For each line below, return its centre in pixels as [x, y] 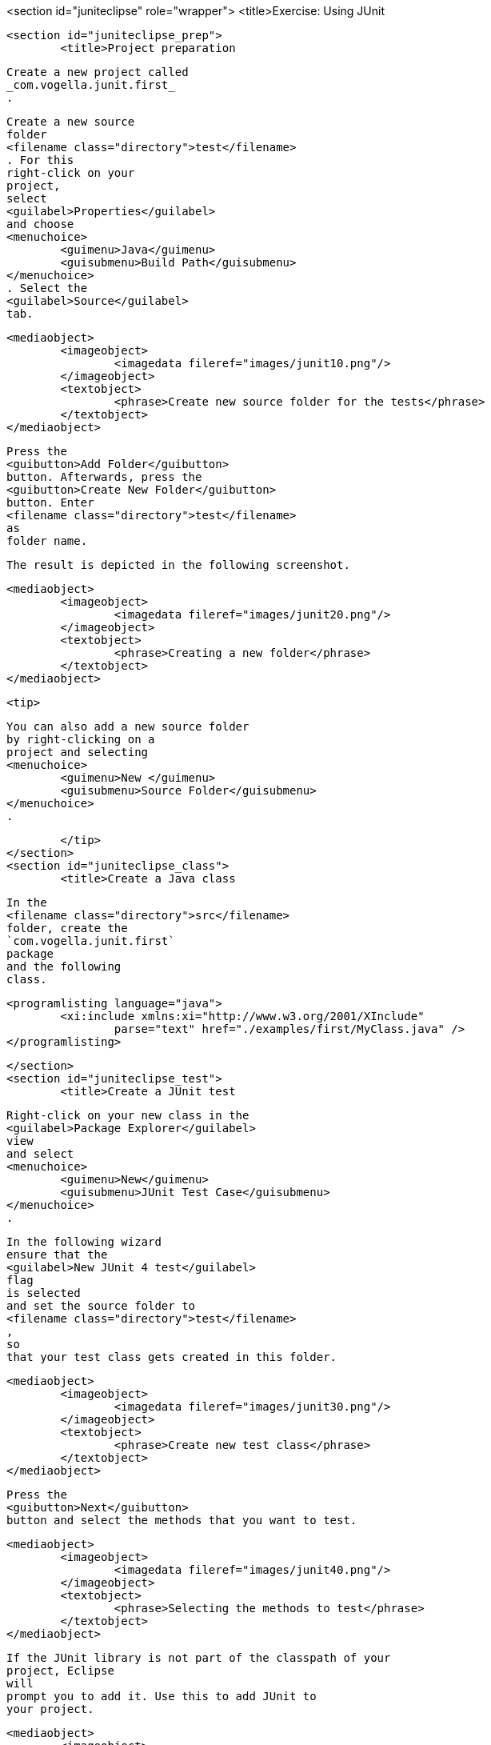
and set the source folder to [101, 1306]
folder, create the [67, 928]
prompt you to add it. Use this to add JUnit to [162, 1696]
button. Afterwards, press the [104, 477]
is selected [44, 1293]
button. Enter [50, 502]
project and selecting [78, 752]
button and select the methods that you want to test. [182, 1520]
